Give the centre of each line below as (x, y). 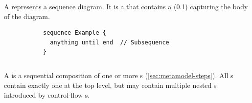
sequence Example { (75, 33)
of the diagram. (27, 16)
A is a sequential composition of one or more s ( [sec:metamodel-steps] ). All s (119, 75)
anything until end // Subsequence (110, 42)
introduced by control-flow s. (47, 94)
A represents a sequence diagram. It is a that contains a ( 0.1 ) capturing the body (126, 6)
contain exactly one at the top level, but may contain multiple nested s (110, 85)
